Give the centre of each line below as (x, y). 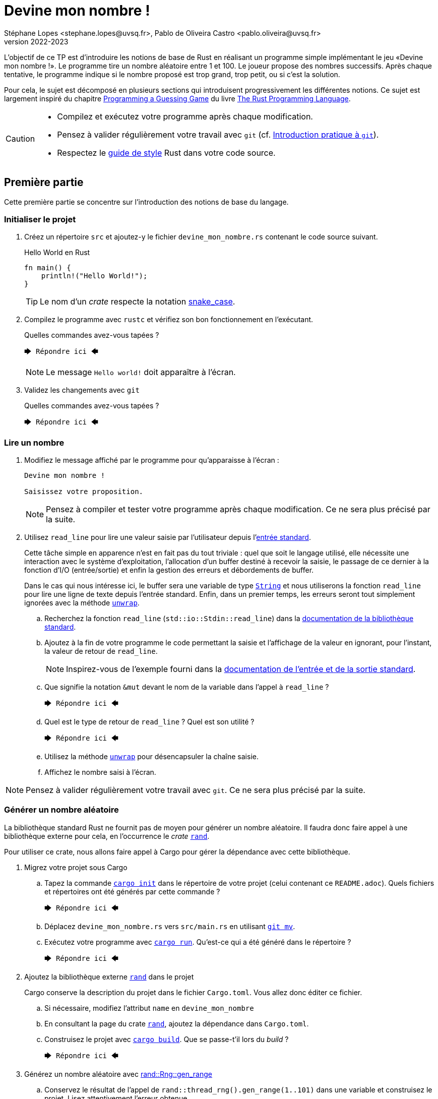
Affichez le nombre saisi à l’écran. (100, 772)
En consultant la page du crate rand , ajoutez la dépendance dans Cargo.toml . (177, 1023)
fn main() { (48, 268)
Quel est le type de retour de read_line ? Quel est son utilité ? (149, 722)
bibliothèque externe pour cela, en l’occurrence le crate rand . (107, 836)
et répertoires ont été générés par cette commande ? (132, 891)
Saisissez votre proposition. (84, 492)
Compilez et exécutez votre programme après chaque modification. (185, 116)
